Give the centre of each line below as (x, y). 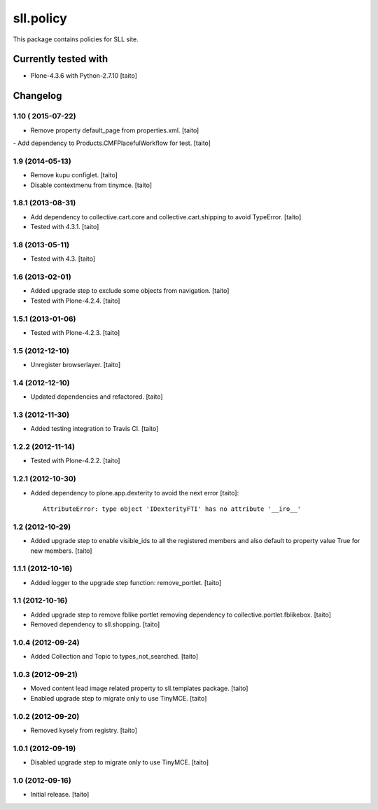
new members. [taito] (61, 551)
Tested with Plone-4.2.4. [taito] (75, 301)
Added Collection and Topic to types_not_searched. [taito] (114, 657)
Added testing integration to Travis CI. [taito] (94, 429)
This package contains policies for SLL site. (76, 39)
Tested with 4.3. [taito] (63, 259)
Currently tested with (61, 59)
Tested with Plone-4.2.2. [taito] (75, 461)
